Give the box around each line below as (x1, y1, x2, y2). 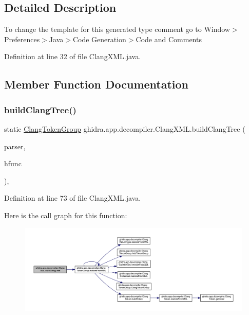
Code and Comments (136, 33, 202, 44)
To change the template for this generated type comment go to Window (4, 24, 230, 34)
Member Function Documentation (4, 76, 189, 92)
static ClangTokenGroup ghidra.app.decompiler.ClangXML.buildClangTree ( (4, 123, 245, 134)
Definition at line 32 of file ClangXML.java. (4, 51, 141, 62)
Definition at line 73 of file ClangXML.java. (4, 192, 141, 203)
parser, (4, 141, 26, 151)
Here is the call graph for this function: (4, 209, 127, 220)
